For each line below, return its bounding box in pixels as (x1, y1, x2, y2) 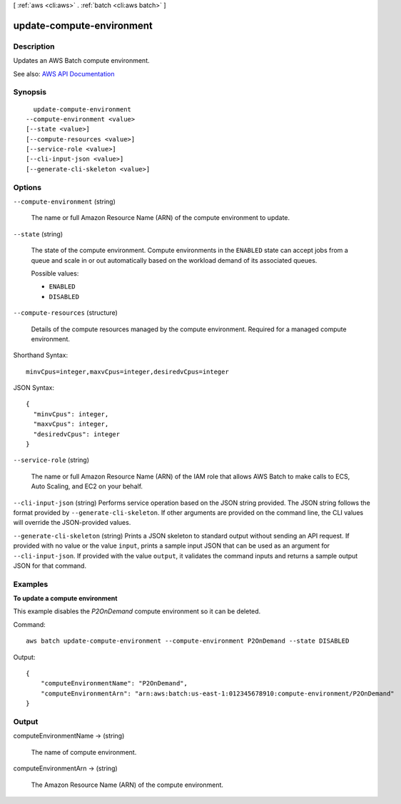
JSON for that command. (13, 561, 87, 570)
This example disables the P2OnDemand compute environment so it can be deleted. (13, 607, 261, 615)
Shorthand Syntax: (13, 351, 68, 360)
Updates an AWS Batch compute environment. (13, 56, 150, 65)
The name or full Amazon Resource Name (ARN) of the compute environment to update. (31, 213, 290, 222)
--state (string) (13, 229, 64, 238)
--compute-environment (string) (13, 197, 116, 206)
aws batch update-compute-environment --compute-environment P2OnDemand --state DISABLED (26, 637, 350, 645)
